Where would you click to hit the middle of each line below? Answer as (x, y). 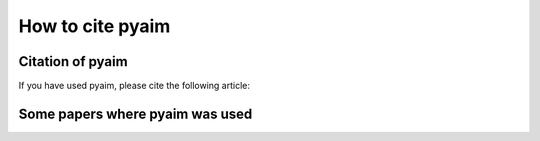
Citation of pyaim (73, 61)
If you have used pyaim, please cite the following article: (134, 86)
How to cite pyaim (94, 26)
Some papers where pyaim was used (135, 113)
